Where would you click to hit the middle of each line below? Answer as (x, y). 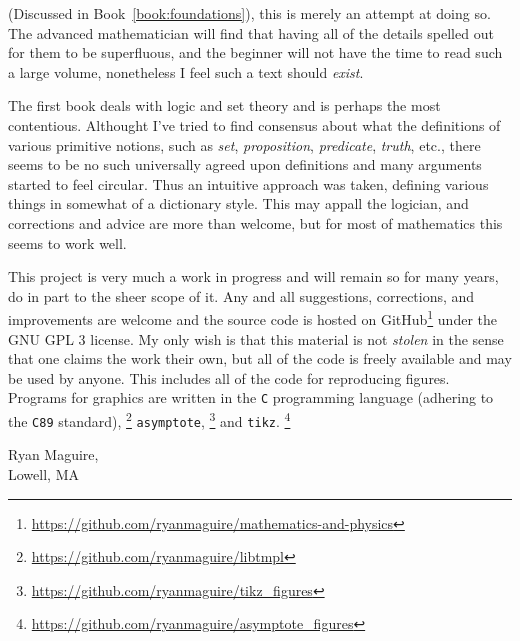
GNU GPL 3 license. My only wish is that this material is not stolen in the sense (256, 338)
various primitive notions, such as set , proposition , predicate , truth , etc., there (244, 144)
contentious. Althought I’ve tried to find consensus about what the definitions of (254, 124)
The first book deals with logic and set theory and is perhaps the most (224, 105)
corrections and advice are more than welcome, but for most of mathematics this (255, 222)
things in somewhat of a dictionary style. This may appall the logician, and (238, 203)
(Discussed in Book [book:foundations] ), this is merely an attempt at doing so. (249, 13)
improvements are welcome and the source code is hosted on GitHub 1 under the (252, 317)
